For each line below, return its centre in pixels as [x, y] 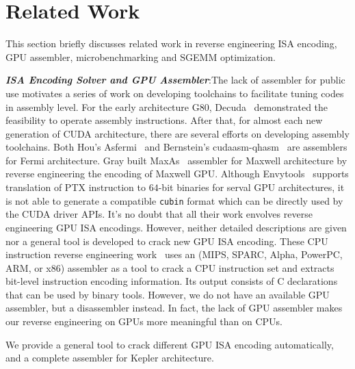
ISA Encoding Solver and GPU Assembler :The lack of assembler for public [175, 80]
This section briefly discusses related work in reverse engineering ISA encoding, [171, 43]
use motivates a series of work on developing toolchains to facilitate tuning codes [175, 93]
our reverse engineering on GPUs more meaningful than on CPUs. [144, 321]
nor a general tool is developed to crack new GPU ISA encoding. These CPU [167, 241]
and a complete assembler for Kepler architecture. [110, 358]
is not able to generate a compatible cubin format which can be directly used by [174, 200]
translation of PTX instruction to [76, 187]
